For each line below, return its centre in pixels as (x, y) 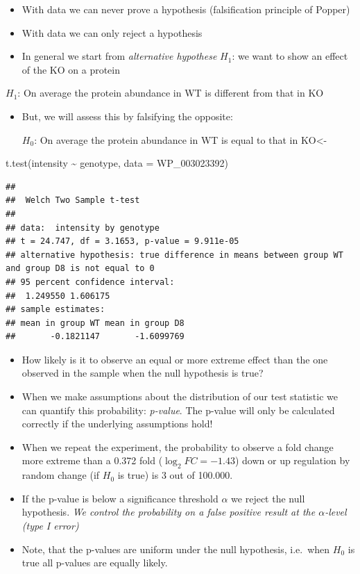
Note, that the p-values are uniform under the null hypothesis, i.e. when (176, 549)
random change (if (61, 475)
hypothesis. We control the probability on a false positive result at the (169, 512)
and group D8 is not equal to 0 (80, 269)
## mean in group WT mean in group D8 (95, 323)
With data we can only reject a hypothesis (112, 32)
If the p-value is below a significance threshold (120, 498)
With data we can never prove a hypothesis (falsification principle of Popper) (186, 9)
